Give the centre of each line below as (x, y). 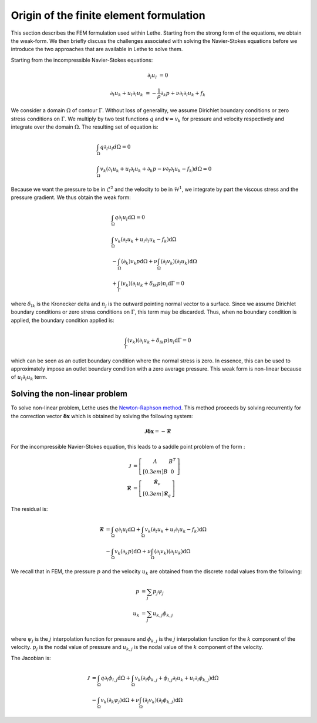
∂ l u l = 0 (158, 76)
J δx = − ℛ (158, 431)
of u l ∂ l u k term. (29, 378)
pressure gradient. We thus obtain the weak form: (71, 197)
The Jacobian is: (31, 658)
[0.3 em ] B (155, 472)
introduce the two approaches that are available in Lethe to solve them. (97, 49)
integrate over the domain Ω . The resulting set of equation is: (85, 127)
